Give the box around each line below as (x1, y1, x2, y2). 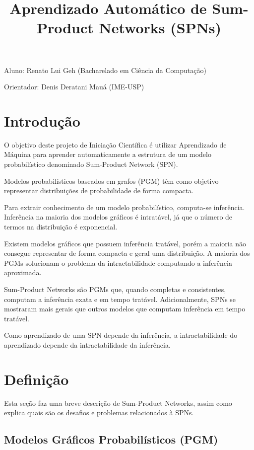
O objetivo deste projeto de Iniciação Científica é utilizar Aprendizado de (4, 139, 227, 150)
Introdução (4, 110, 80, 131)
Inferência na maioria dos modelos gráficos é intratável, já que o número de (4, 212, 233, 222)
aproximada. (4, 267, 42, 278)
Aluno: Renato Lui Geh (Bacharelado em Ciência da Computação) (4, 65, 206, 75)
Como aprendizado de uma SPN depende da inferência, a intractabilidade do (4, 330, 238, 340)
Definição (4, 369, 69, 389)
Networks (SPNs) (99, 17, 222, 38)
